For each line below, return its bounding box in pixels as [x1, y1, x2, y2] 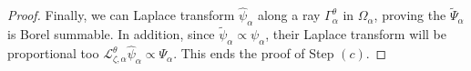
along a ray [257, 5, 321, 25]
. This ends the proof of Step [173, 44, 334, 63]
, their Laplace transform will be [265, 25, 446, 44]
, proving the [374, 5, 446, 25]
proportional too [7, 44, 99, 63]
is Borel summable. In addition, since [7, 25, 215, 44]
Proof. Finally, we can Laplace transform [7, 5, 235, 25]
